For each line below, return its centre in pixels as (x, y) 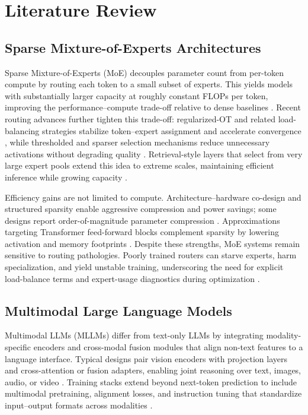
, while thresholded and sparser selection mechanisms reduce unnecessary (137, 142)
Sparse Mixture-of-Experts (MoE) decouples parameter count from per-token (145, 72)
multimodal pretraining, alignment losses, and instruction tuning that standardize (153, 393)
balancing (22, 130)
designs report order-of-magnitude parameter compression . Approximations (142, 220)
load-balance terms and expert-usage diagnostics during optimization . (132, 278)
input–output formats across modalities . (79, 405)
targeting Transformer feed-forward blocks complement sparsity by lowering (142, 232)
